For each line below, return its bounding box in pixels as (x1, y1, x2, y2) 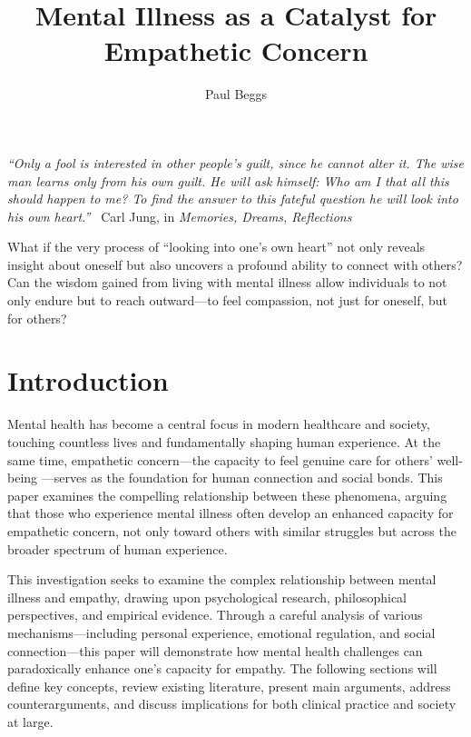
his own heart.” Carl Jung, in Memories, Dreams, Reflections (7, 206, 352, 225)
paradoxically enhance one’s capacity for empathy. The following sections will (7, 659, 437, 678)
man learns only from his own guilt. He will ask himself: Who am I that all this (7, 171, 449, 190)
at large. (7, 712, 54, 731)
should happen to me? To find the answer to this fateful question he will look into (7, 189, 458, 208)
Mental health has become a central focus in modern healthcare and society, (7, 414, 430, 433)
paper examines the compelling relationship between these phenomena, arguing (7, 485, 447, 504)
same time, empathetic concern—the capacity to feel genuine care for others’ (7, 450, 433, 469)
